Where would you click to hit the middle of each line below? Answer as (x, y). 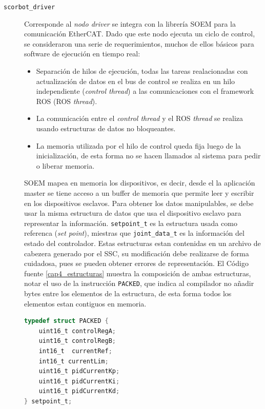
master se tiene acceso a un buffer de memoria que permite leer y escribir (139, 192)
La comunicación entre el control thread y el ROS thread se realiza (140, 118)
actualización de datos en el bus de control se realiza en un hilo (136, 81)
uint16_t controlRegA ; (77, 331)
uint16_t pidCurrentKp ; (79, 371)
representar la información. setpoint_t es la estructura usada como (131, 223)
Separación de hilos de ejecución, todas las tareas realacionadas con (142, 71)
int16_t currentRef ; (75, 351)
